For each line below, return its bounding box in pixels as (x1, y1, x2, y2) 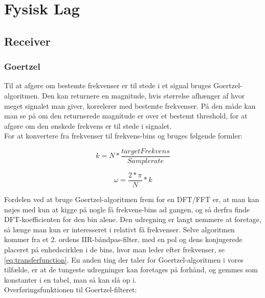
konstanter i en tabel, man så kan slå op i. (4, 274, 137, 285)
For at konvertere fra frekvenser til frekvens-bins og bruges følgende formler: (4, 130, 243, 141)
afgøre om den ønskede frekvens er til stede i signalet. (4, 120, 172, 131)
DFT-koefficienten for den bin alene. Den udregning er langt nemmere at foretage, (4, 214, 261, 225)
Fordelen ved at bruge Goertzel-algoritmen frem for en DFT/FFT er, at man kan (4, 194, 259, 205)
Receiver (4, 33, 51, 49)
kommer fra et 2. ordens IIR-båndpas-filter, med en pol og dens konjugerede (4, 234, 242, 245)
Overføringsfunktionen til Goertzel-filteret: (4, 284, 137, 295)
